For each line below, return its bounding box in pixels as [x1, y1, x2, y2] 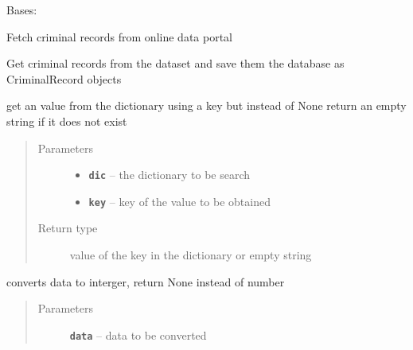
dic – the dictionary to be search [88, 166, 251, 183]
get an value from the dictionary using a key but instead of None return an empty [6, 97, 407, 114]
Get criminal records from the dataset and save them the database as [6, 55, 345, 72]
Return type [37, 220, 98, 236]
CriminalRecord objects [6, 70, 122, 87]
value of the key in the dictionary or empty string [69, 247, 312, 263]
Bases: [6, 2, 37, 17]
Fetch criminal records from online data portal [6, 28, 232, 45]
